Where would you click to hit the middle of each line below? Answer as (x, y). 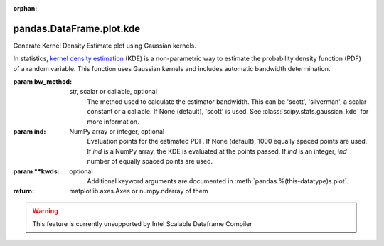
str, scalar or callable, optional (113, 92)
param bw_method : (43, 82)
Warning (45, 210)
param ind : (30, 132)
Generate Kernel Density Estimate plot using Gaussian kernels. (105, 46)
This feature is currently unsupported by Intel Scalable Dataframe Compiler (142, 224)
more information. (113, 122)
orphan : (25, 8)
